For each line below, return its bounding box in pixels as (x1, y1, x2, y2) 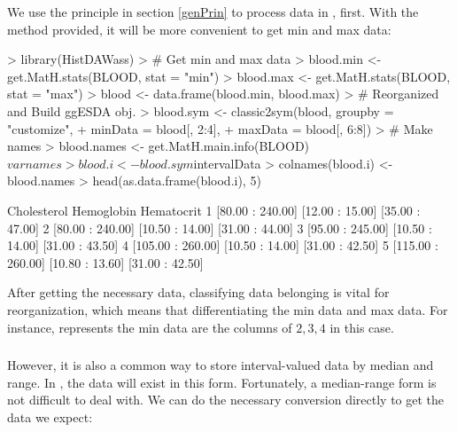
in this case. (329, 318, 394, 336)
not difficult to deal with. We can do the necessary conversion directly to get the (7, 390, 445, 409)
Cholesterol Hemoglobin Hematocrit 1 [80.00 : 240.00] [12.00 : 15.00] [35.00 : (7, 200, 421, 219)
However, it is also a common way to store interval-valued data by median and (7, 356, 434, 374)
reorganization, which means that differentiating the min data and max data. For (7, 300, 448, 318)
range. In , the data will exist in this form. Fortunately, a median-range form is (7, 373, 437, 391)
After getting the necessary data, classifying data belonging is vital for (7, 283, 390, 302)
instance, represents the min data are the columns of (7, 318, 292, 336)
